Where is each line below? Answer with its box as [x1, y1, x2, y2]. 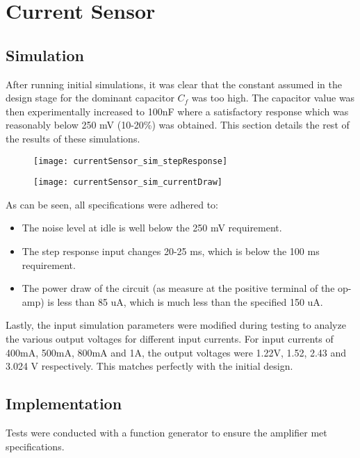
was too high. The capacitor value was [191, 90, 355, 105]
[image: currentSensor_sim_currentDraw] [33, 177, 223, 188]
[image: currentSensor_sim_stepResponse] [33, 156, 228, 166]
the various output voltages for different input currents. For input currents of [6, 332, 334, 346]
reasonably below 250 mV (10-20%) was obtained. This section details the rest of [6, 117, 350, 132]
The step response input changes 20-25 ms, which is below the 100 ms [22, 244, 320, 259]
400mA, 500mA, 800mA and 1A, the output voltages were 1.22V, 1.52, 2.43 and [6, 345, 347, 359]
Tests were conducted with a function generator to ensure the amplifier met [6, 425, 327, 439]
